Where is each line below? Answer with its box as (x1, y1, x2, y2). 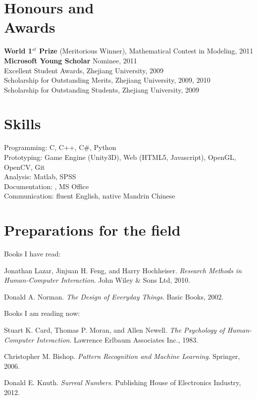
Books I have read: (4, 249, 61, 259)
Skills (4, 113, 41, 134)
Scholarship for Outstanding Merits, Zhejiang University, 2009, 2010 (4, 75, 210, 85)
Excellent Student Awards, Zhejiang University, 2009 (4, 65, 164, 75)
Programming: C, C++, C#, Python (4, 142, 116, 152)
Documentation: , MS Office (4, 181, 89, 191)
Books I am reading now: (4, 308, 80, 318)
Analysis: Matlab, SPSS (4, 171, 76, 182)
